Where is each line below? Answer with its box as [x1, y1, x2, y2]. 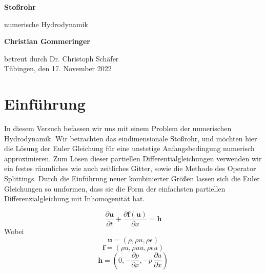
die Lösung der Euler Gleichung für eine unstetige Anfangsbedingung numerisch [4, 143, 255, 154]
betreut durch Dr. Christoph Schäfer [4, 53, 119, 64]
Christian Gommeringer [4, 36, 90, 47]
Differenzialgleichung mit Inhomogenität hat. [4, 193, 145, 204]
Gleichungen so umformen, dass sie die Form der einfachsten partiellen [4, 183, 226, 194]
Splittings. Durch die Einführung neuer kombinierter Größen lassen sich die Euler [4, 173, 260, 184]
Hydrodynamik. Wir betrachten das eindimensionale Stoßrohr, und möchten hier [4, 133, 257, 143]
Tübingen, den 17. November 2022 [4, 63, 112, 74]
